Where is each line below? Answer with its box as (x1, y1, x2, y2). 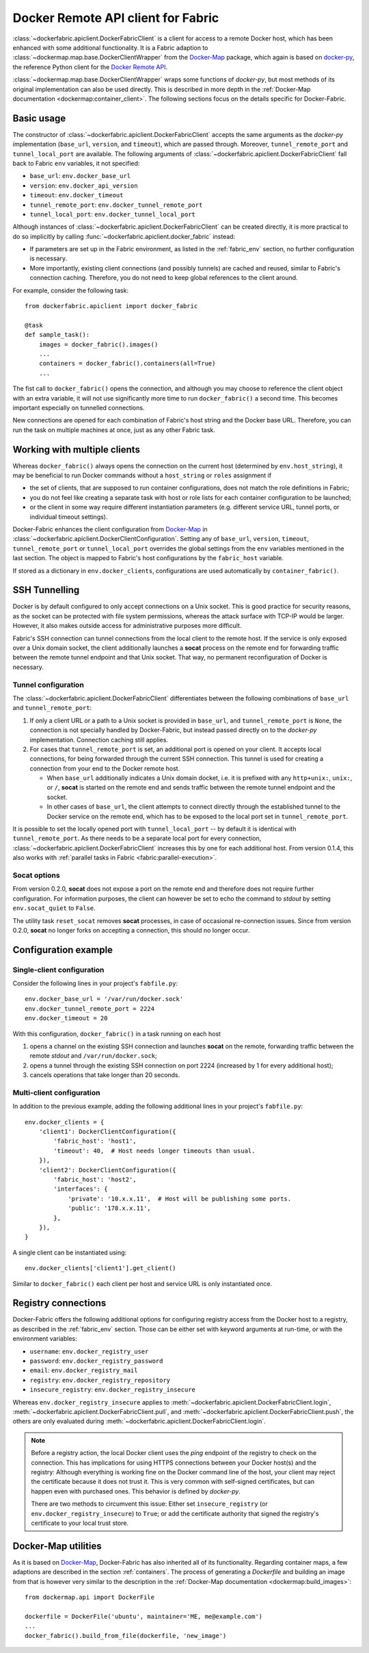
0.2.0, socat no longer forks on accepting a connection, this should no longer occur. (12, 926, 250, 934)
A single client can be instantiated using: (12, 1248, 127, 1257)
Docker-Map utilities (12, 1540, 102, 1552)
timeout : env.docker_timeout (29, 191, 124, 199)
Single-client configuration (12, 965, 105, 974)
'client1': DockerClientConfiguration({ (38, 1128, 177, 1136)
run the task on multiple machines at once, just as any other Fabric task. (12, 425, 215, 434)
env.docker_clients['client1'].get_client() (25, 1264, 177, 1272)
